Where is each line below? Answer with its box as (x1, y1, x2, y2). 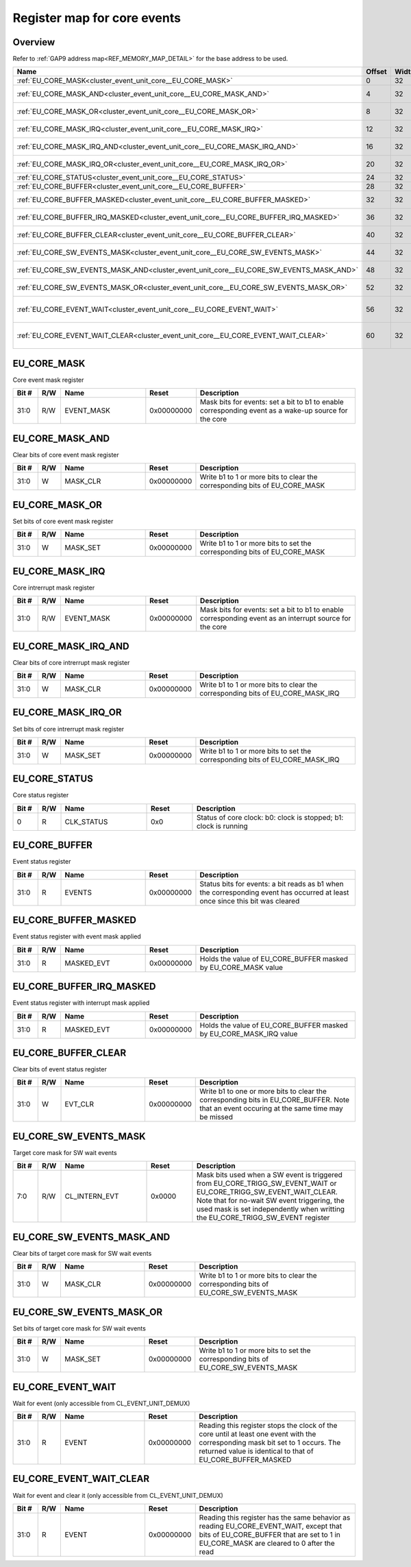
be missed (199, 1113, 233, 1122)
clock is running (196, 821, 248, 831)
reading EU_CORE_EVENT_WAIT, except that (199, 1521, 342, 1531)
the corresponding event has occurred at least (199, 888, 349, 897)
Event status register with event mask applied (12, 932, 142, 940)
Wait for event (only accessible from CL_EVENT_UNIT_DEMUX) (12, 1399, 190, 1407)
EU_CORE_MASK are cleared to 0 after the (199, 1538, 335, 1548)
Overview (12, 36, 55, 48)
